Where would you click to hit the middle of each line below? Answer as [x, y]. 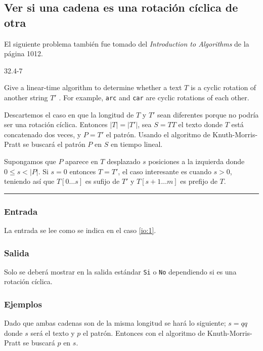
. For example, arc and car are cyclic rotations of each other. [154, 97]
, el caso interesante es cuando [165, 171]
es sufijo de [102, 181]
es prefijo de [199, 181]
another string [26, 97]
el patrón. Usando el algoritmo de [158, 134]
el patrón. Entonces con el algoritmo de [144, 333]
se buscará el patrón [54, 144]
